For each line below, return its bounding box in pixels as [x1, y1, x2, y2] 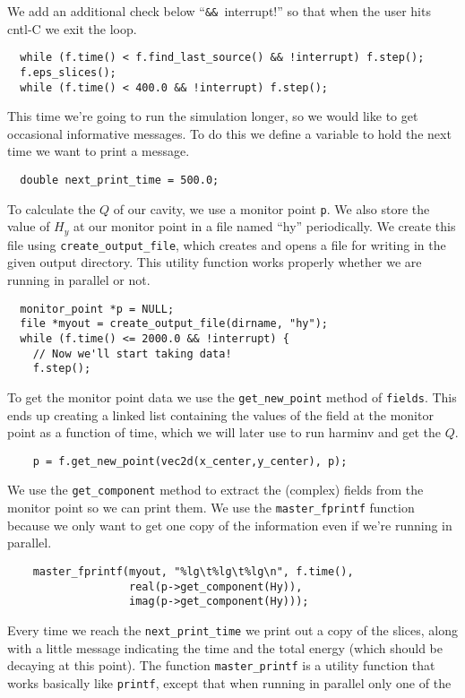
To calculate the [7, 199, 96, 218]
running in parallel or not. [7, 271, 151, 289]
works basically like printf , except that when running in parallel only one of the [7, 673, 452, 692]
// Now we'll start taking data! [32, 347, 232, 360]
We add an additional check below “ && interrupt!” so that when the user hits [7, 2, 431, 20]
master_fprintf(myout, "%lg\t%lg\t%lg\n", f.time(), [32, 564, 354, 578]
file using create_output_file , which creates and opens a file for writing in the [7, 235, 446, 254]
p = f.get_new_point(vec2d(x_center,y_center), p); [32, 454, 348, 468]
